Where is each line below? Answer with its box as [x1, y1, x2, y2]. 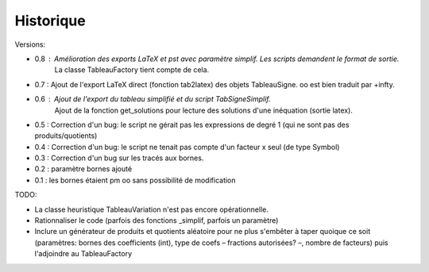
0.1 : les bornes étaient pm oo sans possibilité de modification [34, 175, 236, 185]
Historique [14, 12, 87, 29]
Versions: [14, 40, 46, 49]
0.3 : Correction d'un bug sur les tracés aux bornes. [34, 153, 204, 163]
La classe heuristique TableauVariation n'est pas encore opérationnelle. [34, 205, 269, 214]
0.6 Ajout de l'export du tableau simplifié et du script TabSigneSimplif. [34, 94, 271, 104]
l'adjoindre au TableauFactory [34, 249, 133, 259]
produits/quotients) [34, 131, 98, 140]
